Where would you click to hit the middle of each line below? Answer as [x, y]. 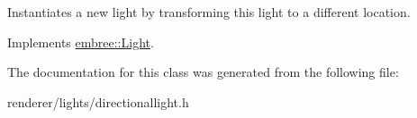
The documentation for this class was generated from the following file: [203, 72]
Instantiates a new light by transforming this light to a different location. [209, 12]
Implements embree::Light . [81, 42]
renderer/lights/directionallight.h [98, 101]
